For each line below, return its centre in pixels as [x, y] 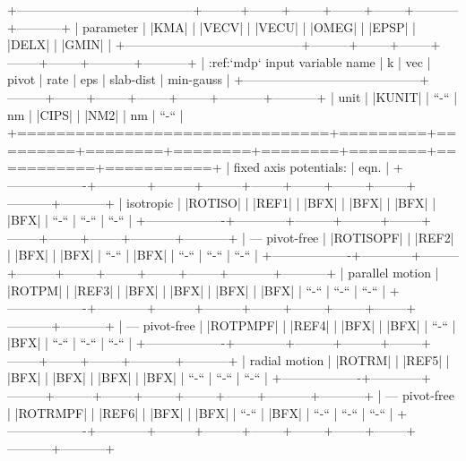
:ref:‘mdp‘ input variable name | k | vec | [319, 61]
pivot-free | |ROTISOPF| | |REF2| [360, 237]
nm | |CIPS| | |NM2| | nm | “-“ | [95, 114]
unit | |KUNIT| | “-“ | [398, 96]
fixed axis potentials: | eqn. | [311, 167]
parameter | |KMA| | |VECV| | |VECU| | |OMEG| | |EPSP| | [249, 26]
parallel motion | [393, 272]
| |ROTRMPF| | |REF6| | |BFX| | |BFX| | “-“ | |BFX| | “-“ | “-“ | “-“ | [200, 412]
